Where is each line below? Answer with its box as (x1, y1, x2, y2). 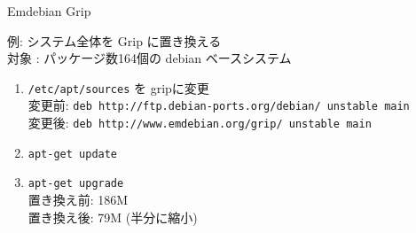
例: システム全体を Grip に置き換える (7, 31, 222, 50)
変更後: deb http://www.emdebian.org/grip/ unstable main (27, 113, 372, 132)
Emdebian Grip (7, 2, 91, 19)
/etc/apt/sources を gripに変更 (27, 78, 209, 97)
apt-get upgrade (27, 177, 124, 190)
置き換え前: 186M (27, 190, 129, 209)
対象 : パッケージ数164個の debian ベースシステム (7, 49, 292, 67)
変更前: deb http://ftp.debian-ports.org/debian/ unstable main (27, 96, 410, 114)
